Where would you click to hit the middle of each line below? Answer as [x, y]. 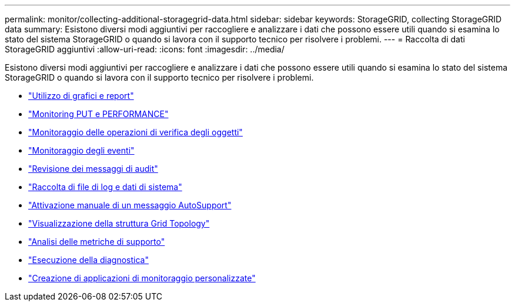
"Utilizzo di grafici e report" [81, 96]
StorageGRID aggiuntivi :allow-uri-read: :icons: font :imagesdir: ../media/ [145, 49]
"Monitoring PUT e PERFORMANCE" [98, 114]
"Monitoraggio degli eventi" [81, 150]
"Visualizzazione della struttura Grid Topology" [119, 223]
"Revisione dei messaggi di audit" [93, 169]
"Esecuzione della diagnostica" [88, 260]
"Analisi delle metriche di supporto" [97, 242]
